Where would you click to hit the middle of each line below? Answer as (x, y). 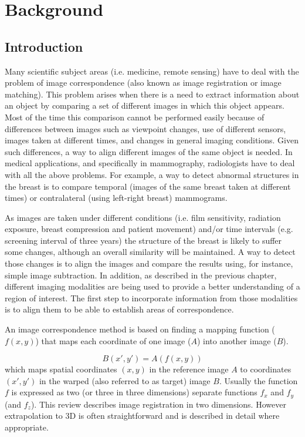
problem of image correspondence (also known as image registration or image (143, 83)
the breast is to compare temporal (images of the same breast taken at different (148, 186)
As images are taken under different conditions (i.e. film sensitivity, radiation (143, 217)
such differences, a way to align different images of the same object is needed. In (149, 151)
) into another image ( (237, 340)
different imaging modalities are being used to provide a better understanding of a (152, 286)
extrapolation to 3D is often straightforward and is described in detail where (142, 416)
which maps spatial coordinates (61, 369)
